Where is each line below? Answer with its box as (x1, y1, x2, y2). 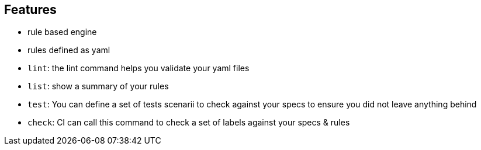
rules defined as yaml (27, 45, 110, 55)
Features (4, 2, 57, 17)
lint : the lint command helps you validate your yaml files (27, 63, 250, 74)
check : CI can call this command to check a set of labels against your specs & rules (27, 117, 350, 128)
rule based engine (27, 27, 97, 37)
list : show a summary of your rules (27, 81, 169, 92)
